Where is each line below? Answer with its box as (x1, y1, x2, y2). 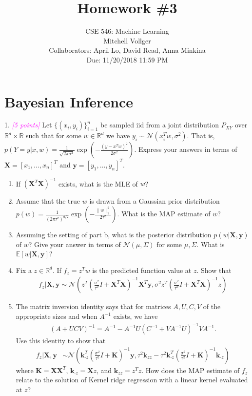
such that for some (26, 130, 81, 141)
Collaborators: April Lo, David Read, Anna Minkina (49, 45, 206, 55)
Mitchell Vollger (103, 35, 151, 45)
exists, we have (113, 311, 158, 321)
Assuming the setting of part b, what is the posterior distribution (16, 229, 212, 240)
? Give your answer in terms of (28, 239, 121, 249)
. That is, (187, 130, 215, 141)
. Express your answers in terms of (134, 144, 237, 154)
